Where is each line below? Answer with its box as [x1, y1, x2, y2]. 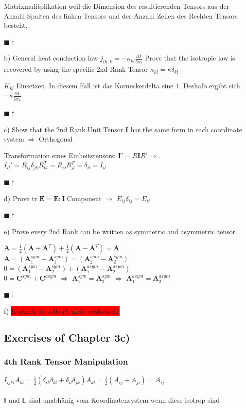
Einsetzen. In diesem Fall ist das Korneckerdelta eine [16, 80, 174, 90]
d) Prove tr [4, 193, 37, 203]
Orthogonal [39, 134, 73, 144]
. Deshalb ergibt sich [179, 80, 240, 90]
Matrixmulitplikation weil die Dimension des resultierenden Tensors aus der [4, 1, 229, 11]
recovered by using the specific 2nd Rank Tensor [4, 64, 148, 74]
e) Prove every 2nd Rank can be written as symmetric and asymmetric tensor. [4, 226, 237, 236]
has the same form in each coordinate [130, 124, 243, 134]
